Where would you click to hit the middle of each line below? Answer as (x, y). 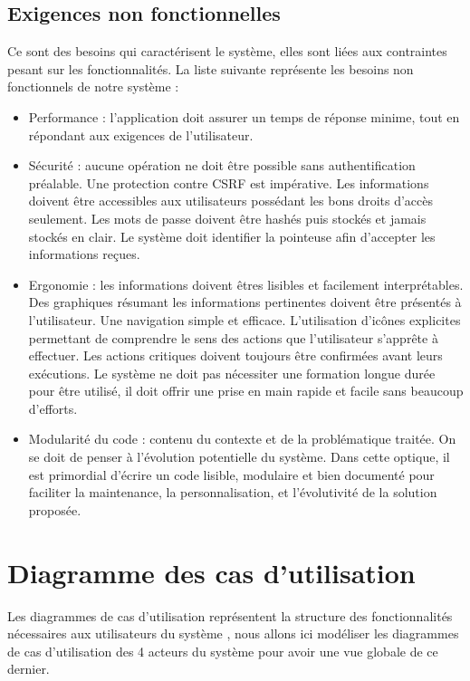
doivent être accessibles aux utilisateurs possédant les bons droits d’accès (230, 201)
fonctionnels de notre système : (93, 86)
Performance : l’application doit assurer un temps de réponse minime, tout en (244, 116)
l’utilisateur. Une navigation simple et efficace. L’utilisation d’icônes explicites (245, 319)
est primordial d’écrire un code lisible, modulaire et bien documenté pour (231, 474)
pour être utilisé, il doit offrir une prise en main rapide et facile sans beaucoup (246, 391)
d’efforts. (53, 408)
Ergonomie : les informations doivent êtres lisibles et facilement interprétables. (246, 284)
